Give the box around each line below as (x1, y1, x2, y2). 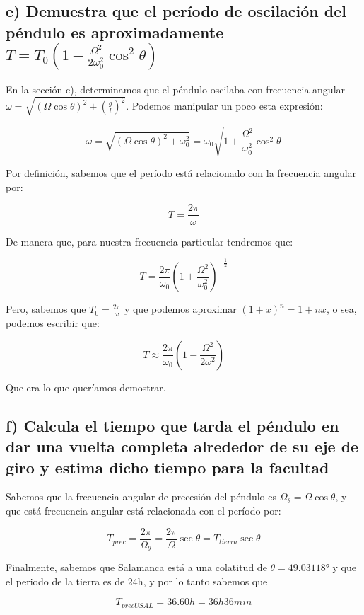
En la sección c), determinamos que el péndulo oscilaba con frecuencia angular (6, 81, 346, 96)
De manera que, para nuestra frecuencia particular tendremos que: (6, 234, 293, 248)
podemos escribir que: (6, 316, 100, 331)
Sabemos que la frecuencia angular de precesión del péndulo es (6, 489, 277, 504)
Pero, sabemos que (6, 301, 86, 316)
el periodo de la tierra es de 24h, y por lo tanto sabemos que (6, 573, 268, 588)
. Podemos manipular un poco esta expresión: (126, 98, 323, 113)
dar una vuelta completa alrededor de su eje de (6, 435, 359, 457)
